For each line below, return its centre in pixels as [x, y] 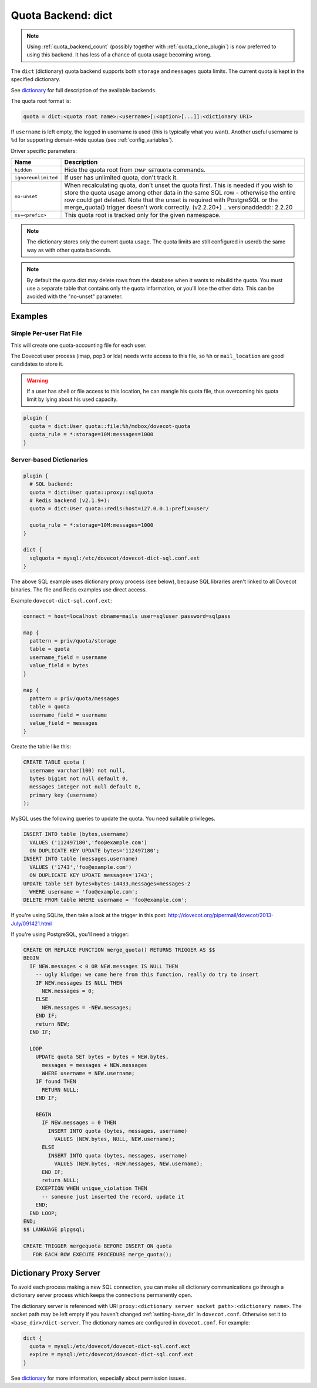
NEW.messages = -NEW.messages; [87, 1007]
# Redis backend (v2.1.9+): [70, 500]
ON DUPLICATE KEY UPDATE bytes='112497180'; [95, 850]
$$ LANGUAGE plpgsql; [54, 1230]
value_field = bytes [59, 665]
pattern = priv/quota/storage [73, 641]
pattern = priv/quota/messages [75, 698]
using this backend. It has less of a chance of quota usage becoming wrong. [119, 55]
